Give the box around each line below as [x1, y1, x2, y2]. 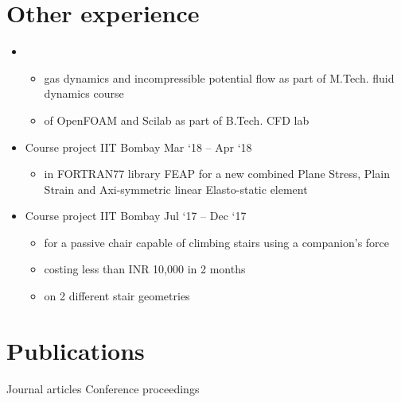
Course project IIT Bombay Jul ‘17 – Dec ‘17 [25, 207, 247, 224]
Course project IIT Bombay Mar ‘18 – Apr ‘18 [25, 138, 252, 155]
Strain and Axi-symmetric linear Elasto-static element [44, 180, 308, 197]
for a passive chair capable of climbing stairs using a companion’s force [44, 234, 390, 250]
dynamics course [44, 85, 124, 102]
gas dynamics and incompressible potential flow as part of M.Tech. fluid [44, 69, 395, 86]
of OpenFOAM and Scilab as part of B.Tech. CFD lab [44, 111, 310, 128]
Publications [6, 334, 145, 366]
